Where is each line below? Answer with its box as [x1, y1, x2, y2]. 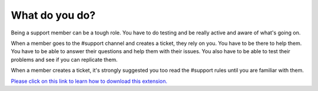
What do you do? [11, 9, 96, 22]
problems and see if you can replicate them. [11, 56, 118, 63]
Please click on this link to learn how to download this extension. [11, 78, 168, 85]
